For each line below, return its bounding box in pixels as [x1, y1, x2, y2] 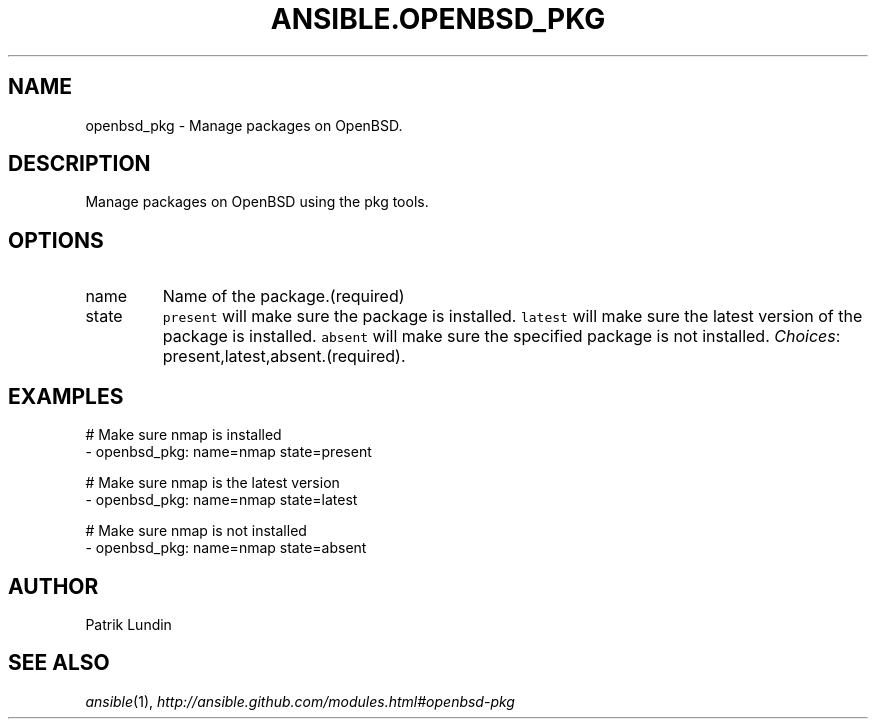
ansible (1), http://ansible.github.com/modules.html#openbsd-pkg [85, 692, 515, 710]
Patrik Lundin [85, 615, 172, 633]
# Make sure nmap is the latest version [85, 474, 340, 492]
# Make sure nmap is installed [85, 426, 282, 444]
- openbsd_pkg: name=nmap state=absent [85, 539, 367, 557]
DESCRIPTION [8, 151, 151, 177]
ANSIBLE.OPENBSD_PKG [270, 2, 606, 36]
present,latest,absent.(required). [162, 346, 406, 367]
